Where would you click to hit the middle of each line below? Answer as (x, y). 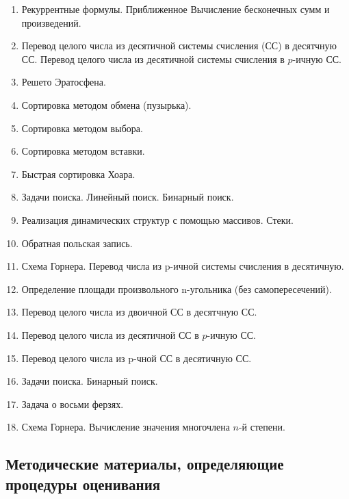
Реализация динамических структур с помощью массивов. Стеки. (157, 219)
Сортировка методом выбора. (82, 128)
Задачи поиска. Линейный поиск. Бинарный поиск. (128, 197)
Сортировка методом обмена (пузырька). (106, 104)
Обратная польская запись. (77, 243)
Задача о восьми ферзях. (73, 404)
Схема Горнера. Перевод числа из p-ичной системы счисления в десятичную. (183, 266)
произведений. (51, 22)
